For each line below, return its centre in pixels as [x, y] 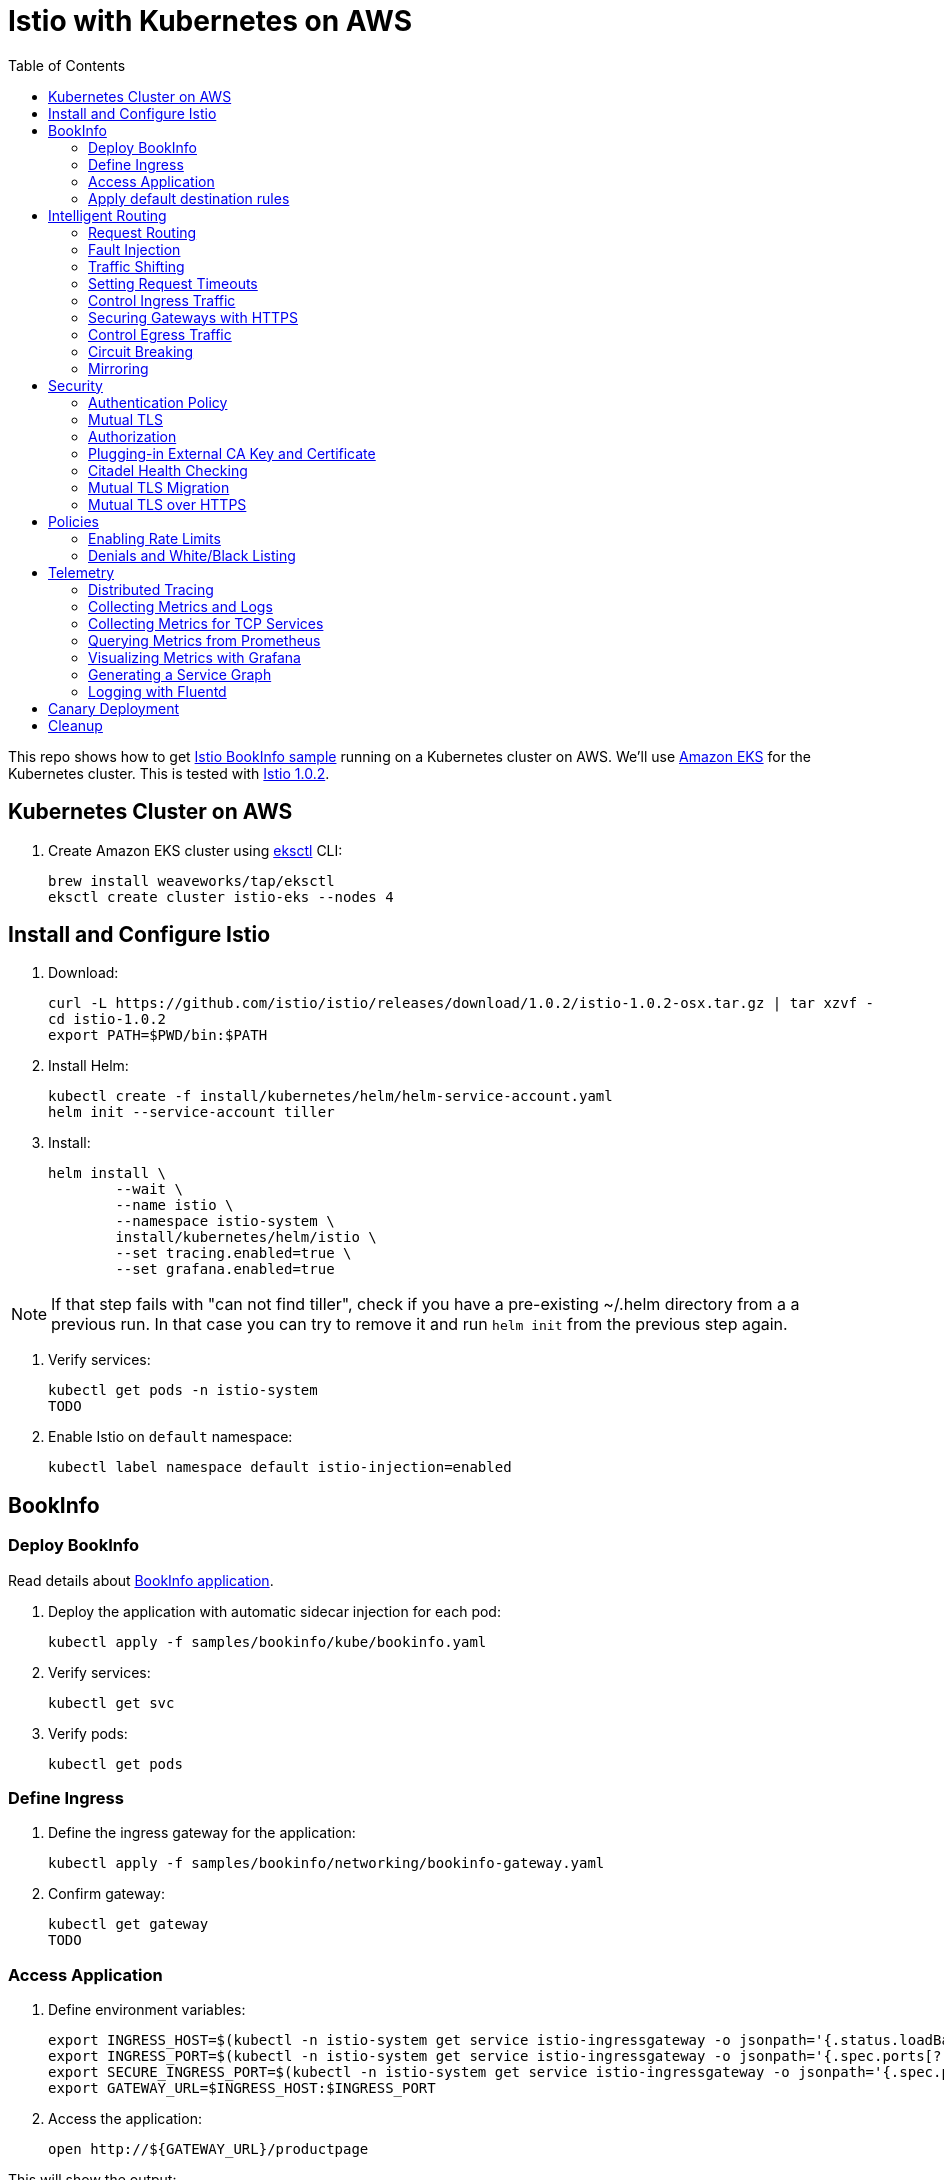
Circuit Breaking [141, 351]
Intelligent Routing [107, 215]
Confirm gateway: [106, 1894]
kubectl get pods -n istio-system [183, 1390]
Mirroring [118, 368]
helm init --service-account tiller [191, 1112]
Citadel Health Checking [168, 470]
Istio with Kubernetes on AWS [210, 21]
